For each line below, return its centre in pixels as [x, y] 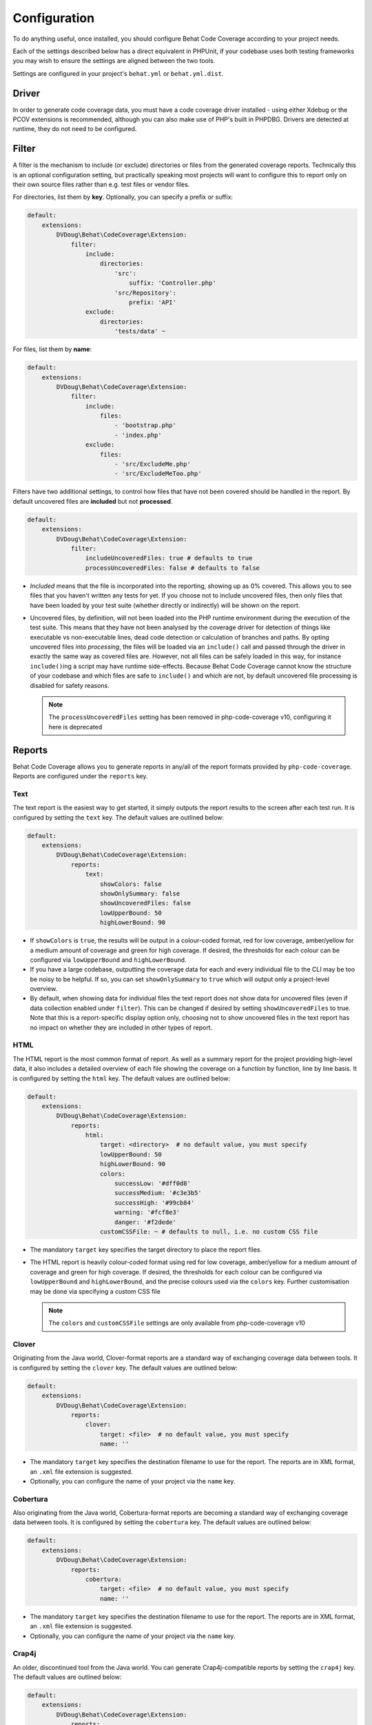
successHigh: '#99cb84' [154, 1203]
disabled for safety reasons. [70, 685]
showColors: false [131, 884]
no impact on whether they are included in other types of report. [121, 1027]
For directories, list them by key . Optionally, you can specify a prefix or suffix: [123, 197]
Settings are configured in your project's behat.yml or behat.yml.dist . [118, 73]
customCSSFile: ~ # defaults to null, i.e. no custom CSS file [209, 1232]
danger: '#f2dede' [145, 1222]
